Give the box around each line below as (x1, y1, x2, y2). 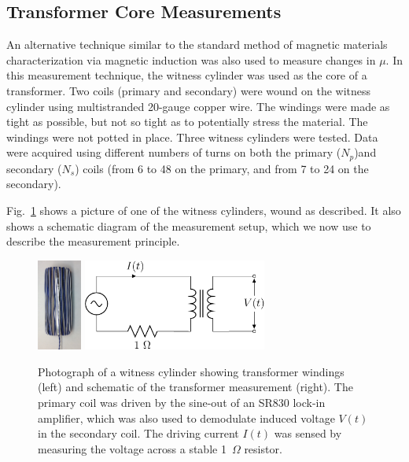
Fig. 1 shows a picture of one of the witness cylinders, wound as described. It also (6, 202, 401, 218)
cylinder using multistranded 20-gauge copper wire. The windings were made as (6, 98, 390, 114)
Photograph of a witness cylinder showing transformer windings (38, 363, 345, 379)
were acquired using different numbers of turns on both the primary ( (6, 144, 341, 161)
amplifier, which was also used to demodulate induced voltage (38, 409, 335, 426)
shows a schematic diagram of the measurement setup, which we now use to (6, 217, 371, 234)
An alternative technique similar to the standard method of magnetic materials (6, 36, 388, 53)
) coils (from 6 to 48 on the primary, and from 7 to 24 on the (75, 160, 369, 176)
